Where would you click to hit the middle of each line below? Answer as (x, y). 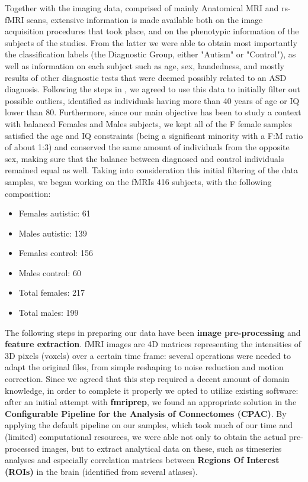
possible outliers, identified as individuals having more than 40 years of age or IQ (152, 100)
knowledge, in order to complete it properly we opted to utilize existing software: (152, 390)
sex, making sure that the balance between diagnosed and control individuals (145, 158)
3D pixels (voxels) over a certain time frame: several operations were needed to (148, 355)
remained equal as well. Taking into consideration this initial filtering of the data (152, 170)
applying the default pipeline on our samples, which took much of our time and (149, 425)
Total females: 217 (52, 292)
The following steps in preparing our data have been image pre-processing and (153, 332)
